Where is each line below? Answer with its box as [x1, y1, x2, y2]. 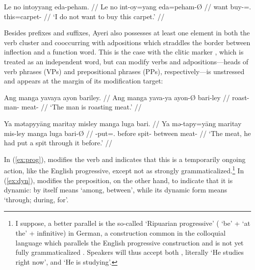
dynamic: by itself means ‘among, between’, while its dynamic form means [4, 185, 227, 195]
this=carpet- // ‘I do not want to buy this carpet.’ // [4, 11, 165, 21]
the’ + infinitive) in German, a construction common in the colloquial [15, 227, 226, 238]
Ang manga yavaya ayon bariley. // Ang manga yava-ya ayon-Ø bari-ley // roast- [4, 92, 250, 102]
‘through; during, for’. [4, 194, 69, 204]
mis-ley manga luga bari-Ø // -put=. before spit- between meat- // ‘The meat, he [4, 128, 251, 138]
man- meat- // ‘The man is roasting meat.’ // [4, 102, 142, 112]
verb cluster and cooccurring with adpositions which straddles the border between [4, 37, 251, 47]
